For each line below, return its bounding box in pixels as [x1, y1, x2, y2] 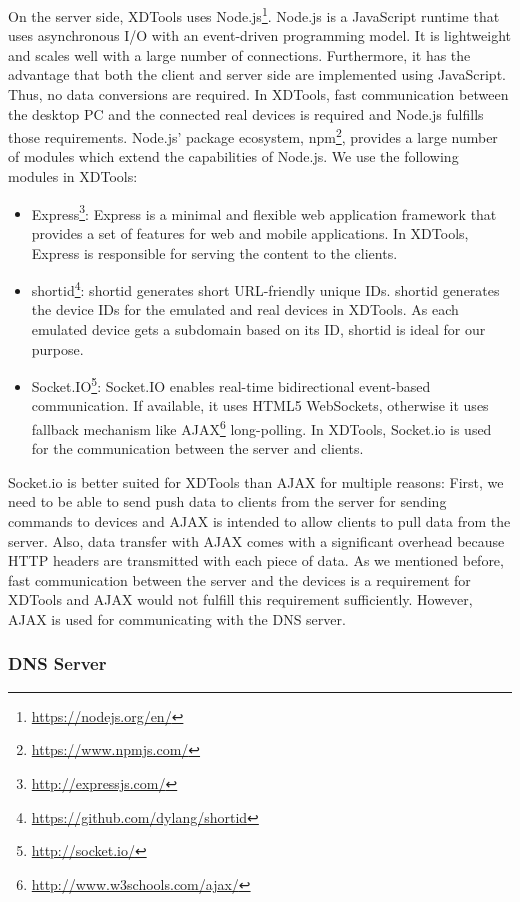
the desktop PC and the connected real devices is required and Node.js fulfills [8, 103, 484, 124]
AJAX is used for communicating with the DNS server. [8, 608, 346, 629]
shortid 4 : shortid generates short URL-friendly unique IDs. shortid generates [31, 277, 500, 300]
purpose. [31, 338, 84, 359]
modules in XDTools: [8, 166, 138, 187]
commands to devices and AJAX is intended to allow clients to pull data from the [8, 511, 511, 531]
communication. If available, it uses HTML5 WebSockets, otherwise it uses [31, 395, 489, 416]
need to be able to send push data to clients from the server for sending [8, 491, 447, 512]
